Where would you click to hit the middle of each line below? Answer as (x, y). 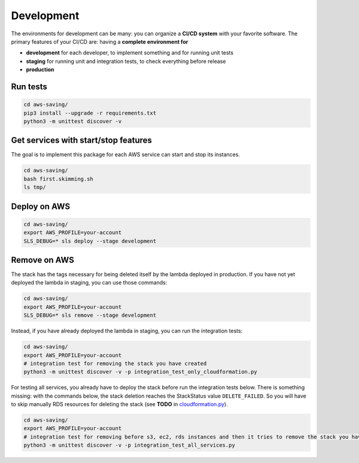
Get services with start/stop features (82, 140)
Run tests (29, 87)
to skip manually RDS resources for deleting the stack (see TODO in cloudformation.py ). (119, 404)
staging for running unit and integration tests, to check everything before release (126, 61)
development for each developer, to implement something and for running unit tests (130, 53)
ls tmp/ (35, 187)
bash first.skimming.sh (59, 179)
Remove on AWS (42, 260)
